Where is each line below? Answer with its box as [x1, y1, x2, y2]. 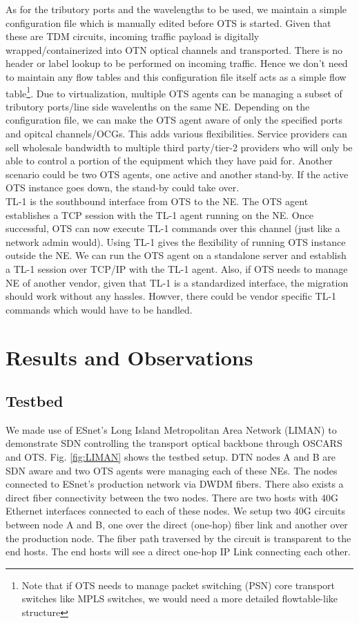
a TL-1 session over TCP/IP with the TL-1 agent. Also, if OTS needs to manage [6, 261, 348, 276]
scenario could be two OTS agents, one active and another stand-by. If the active [6, 166, 349, 181]
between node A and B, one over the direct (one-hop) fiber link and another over [6, 517, 348, 532]
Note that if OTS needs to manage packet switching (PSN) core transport [21, 577, 335, 592]
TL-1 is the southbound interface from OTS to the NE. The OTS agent [6, 193, 309, 208]
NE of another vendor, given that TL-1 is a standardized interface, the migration [6, 275, 349, 289]
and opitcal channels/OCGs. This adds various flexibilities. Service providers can [6, 126, 347, 140]
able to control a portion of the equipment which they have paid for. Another [6, 153, 333, 168]
